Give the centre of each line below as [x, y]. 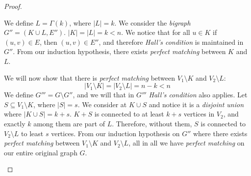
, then [48, 42]
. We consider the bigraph [152, 22]
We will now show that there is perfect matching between [90, 77]
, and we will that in [103, 95]
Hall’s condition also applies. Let [198, 95]
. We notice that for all [156, 32]
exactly [15, 123]
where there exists [220, 133]
